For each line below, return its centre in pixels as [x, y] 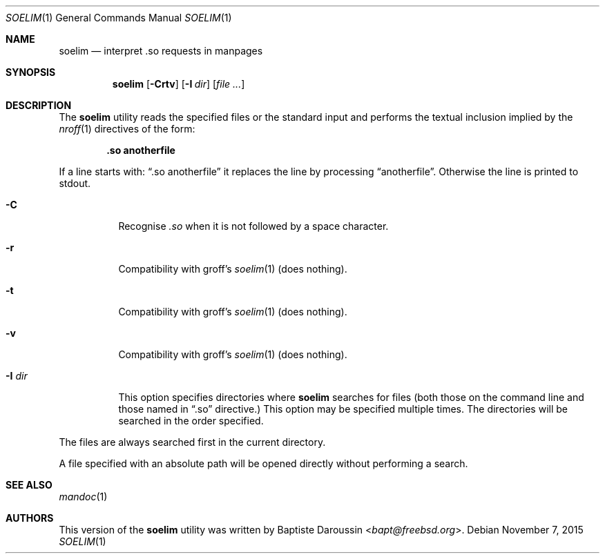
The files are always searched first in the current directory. [192, 442]
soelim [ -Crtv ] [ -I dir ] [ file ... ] [179, 84]
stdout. [75, 183]
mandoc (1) [83, 497]
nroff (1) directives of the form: [127, 129]
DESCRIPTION [39, 105]
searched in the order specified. [191, 421]
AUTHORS [30, 518]
